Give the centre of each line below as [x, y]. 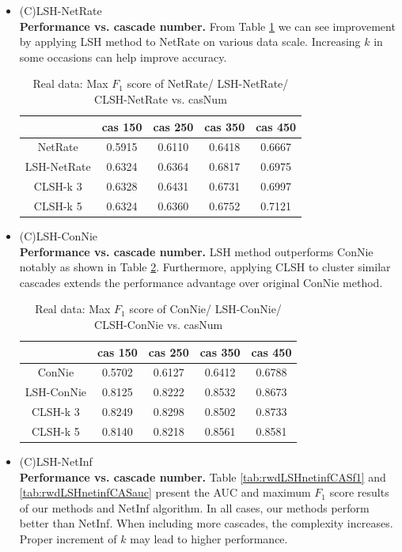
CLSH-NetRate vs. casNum [161, 98]
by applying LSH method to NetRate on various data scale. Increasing [190, 42]
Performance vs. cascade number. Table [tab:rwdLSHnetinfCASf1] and [203, 476]
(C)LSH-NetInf [56, 461]
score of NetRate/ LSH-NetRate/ [208, 83]
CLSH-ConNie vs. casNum [159, 324]
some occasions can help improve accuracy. [123, 57]
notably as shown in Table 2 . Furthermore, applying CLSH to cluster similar [205, 267]
